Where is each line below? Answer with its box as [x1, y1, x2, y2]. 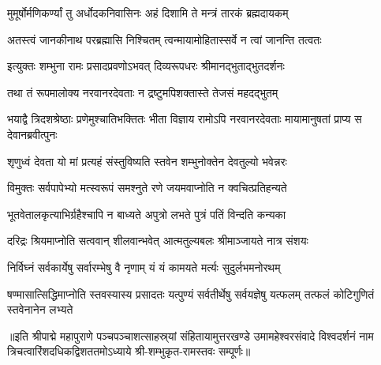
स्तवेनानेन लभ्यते [7, 301, 73, 318]
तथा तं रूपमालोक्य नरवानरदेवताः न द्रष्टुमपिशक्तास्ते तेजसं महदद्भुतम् [7, 84, 278, 100]
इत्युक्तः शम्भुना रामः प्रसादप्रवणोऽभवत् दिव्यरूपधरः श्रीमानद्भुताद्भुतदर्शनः [7, 58, 285, 74]
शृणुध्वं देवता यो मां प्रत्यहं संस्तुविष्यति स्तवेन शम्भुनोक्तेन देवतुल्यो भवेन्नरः [7, 152, 287, 169]
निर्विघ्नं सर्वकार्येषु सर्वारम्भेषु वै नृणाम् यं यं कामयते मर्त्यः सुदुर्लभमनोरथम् [7, 258, 281, 275]
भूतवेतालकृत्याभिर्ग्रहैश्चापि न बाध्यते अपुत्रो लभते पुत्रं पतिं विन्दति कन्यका [7, 205, 286, 222]
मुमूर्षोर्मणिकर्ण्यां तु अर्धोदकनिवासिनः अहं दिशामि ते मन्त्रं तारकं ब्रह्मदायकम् [7, 5, 289, 21]
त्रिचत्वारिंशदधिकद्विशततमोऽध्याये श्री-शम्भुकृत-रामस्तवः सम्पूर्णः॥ [7, 343, 251, 359]
